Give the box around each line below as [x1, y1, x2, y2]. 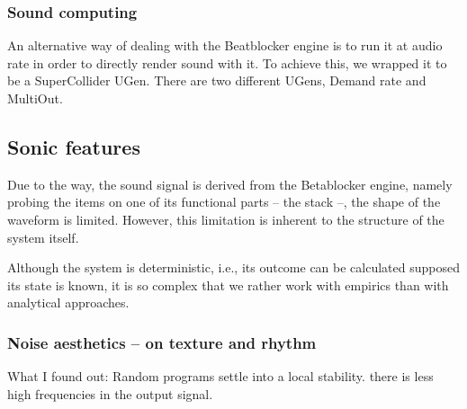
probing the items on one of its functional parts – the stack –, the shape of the [7, 192, 441, 211]
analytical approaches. [7, 293, 130, 312]
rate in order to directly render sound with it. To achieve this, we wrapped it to [7, 53, 447, 72]
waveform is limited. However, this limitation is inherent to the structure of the [7, 209, 445, 228]
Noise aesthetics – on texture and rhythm [7, 331, 317, 353]
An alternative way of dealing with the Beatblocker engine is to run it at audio [7, 36, 443, 55]
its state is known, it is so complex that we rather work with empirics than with [7, 275, 449, 294]
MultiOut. [7, 89, 63, 107]
